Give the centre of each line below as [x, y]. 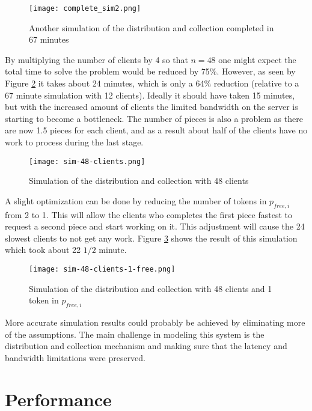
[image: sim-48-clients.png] [87, 161]
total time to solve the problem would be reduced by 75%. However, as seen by [150, 71]
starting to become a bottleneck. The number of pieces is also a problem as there [154, 118]
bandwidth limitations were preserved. [75, 357]
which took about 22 [43, 250]
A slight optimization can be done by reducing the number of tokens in [136, 200]
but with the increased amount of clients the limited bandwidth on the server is [151, 107]
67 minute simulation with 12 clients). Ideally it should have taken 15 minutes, [150, 95]
